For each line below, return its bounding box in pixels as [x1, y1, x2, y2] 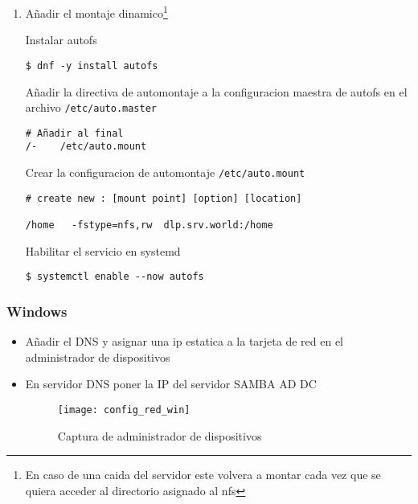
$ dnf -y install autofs [25, 59, 158, 72]
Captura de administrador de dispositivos [57, 427, 262, 444]
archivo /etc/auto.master [25, 99, 157, 116]
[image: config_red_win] [57, 404, 191, 416]
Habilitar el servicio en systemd [25, 242, 181, 259]
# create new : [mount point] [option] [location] [25, 192, 302, 204]
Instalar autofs [25, 31, 97, 48]
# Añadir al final [25, 127, 124, 139]
